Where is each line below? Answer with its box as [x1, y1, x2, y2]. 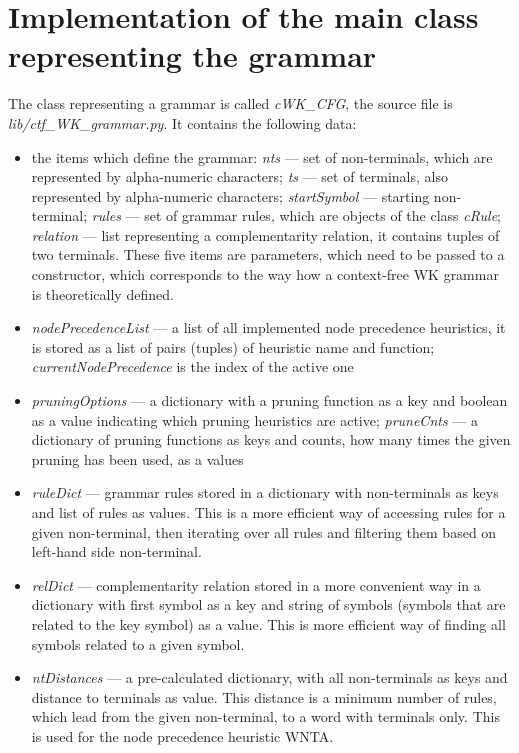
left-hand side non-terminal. [31, 541, 202, 562]
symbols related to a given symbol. [31, 633, 245, 654]
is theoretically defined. [31, 283, 174, 304]
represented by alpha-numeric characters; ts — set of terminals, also [31, 166, 448, 187]
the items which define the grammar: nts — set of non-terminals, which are [31, 146, 493, 167]
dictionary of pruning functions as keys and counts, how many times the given [31, 429, 511, 450]
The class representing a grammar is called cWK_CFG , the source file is [8, 93, 453, 114]
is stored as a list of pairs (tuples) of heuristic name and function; [31, 336, 435, 357]
